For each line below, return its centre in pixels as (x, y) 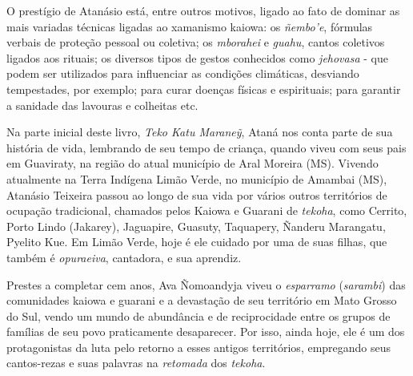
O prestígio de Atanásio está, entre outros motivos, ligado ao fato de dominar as (203, 10)
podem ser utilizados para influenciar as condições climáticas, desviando (183, 73)
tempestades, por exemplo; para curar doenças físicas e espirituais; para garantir (204, 89)
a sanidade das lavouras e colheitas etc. (102, 105)
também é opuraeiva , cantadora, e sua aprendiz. (124, 257)
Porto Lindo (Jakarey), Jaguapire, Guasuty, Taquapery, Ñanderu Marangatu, (196, 226)
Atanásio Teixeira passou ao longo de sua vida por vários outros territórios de (197, 194)
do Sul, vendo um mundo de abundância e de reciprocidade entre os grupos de (198, 315)
